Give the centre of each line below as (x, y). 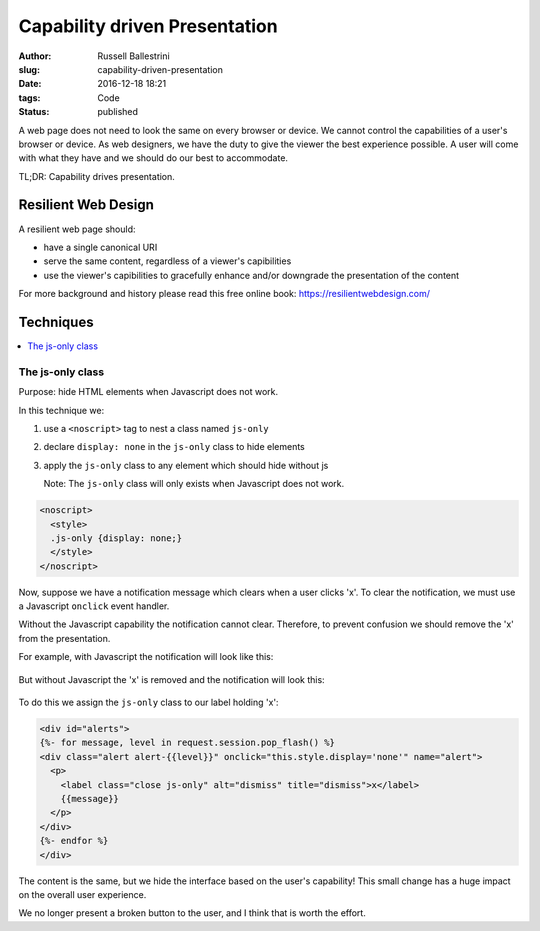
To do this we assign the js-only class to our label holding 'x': (148, 702)
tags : (29, 97)
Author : (35, 56)
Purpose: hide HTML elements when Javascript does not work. (148, 392)
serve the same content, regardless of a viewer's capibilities (167, 261)
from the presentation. (64, 638)
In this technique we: (61, 410)
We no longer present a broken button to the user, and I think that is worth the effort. (192, 913)
